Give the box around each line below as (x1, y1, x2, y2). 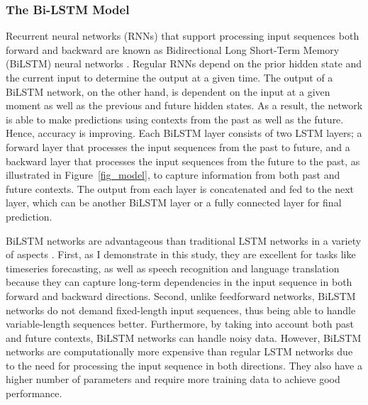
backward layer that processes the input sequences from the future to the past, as (6, 153, 360, 168)
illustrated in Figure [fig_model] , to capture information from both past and (6, 167, 340, 182)
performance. (6, 386, 62, 401)
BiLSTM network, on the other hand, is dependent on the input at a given (6, 84, 330, 99)
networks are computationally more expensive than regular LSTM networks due (6, 344, 353, 359)
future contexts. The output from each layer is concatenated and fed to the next (6, 181, 355, 196)
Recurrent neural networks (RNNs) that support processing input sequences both (6, 28, 359, 43)
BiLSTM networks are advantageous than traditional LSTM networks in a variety (6, 233, 362, 248)
